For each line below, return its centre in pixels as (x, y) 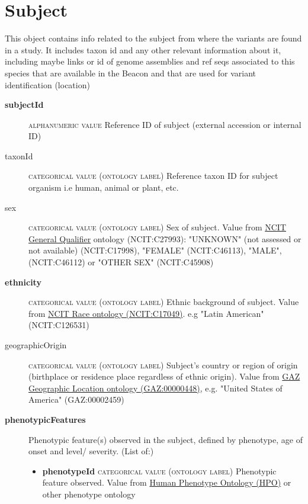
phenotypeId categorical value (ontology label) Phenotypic (159, 471)
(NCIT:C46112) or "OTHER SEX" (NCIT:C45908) (121, 262)
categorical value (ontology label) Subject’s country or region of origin (163, 365)
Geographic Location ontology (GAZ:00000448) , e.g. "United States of (155, 388)
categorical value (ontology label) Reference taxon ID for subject (153, 176)
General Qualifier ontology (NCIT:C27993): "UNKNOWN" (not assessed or (165, 238)
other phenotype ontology (89, 494)
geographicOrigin (36, 345)
